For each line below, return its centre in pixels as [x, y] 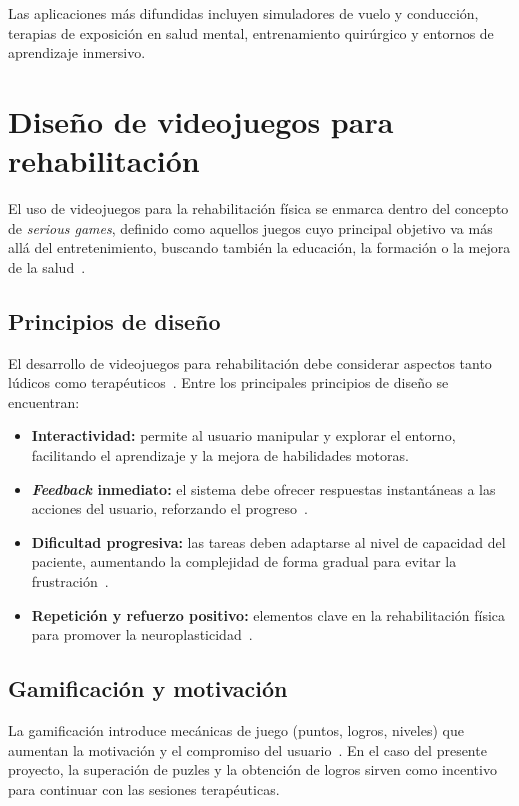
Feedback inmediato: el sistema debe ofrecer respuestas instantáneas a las [263, 488]
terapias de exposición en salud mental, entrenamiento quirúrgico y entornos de [251, 32]
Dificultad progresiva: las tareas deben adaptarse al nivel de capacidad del [268, 541]
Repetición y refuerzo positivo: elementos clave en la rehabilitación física [268, 614]
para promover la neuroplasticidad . [142, 634]
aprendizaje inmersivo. [77, 52]
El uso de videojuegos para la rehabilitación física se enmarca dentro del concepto [258, 208]
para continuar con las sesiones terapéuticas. [144, 788]
